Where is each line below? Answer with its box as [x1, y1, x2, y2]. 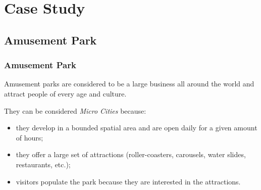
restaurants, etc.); [16, 159, 71, 169]
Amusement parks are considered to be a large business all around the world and [4, 78, 254, 89]
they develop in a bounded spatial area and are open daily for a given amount [16, 122, 257, 133]
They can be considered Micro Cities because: [4, 105, 146, 116]
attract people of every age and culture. [4, 88, 127, 99]
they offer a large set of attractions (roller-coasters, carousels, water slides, [16, 149, 246, 160]
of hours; [16, 132, 43, 142]
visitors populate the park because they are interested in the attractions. [16, 176, 241, 186]
